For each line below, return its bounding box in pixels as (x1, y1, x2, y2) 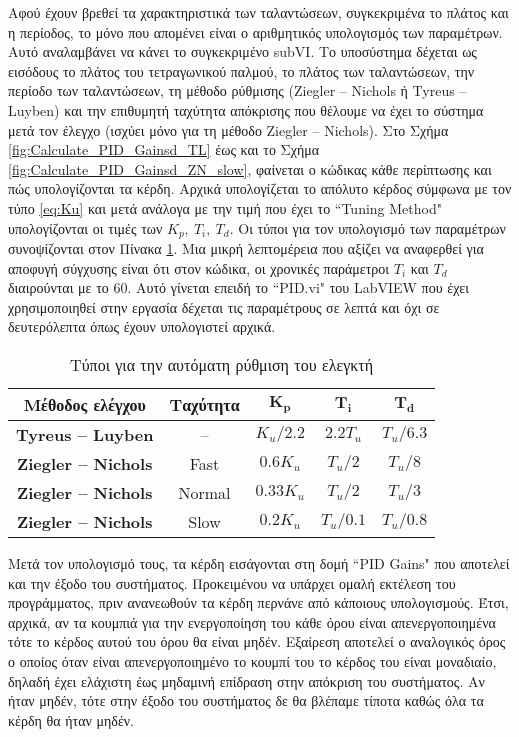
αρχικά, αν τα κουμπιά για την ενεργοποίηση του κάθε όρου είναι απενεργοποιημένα (8, 611, 496, 632)
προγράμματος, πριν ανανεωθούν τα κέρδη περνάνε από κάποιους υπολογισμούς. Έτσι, (8, 592, 509, 613)
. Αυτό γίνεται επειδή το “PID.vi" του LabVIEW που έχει (127, 277, 469, 298)
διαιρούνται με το (8, 277, 109, 298)
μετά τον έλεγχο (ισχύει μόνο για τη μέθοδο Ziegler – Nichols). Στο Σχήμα (8, 119, 449, 140)
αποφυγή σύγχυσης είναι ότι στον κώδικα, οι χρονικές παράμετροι (8, 257, 390, 278)
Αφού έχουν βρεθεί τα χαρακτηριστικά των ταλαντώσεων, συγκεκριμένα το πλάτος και (8, 2, 509, 22)
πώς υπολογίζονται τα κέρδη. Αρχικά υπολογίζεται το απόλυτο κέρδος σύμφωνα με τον (8, 178, 512, 199)
